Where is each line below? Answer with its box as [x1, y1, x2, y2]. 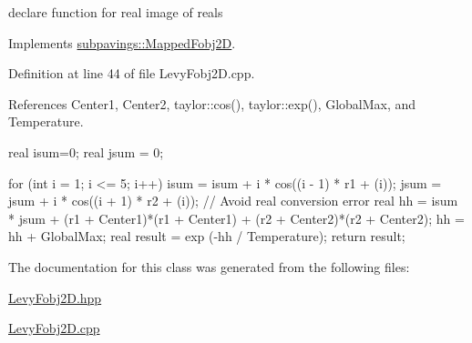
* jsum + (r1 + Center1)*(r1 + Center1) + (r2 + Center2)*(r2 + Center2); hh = [8, 208, 465, 227]
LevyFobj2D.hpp [8, 288, 102, 307]
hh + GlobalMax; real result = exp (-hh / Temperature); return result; [8, 227, 405, 246]
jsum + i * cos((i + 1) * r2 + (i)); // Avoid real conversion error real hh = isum [8, 191, 458, 210]
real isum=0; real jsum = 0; [8, 142, 164, 161]
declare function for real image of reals [8, 3, 223, 21]
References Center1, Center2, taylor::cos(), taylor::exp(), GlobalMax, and [8, 94, 416, 113]
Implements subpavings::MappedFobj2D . [8, 33, 236, 52]
